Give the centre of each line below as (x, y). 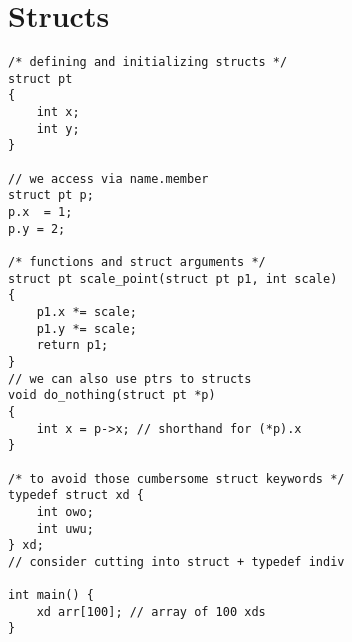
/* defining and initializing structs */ (148, 62)
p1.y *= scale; (86, 328)
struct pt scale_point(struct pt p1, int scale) (173, 278)
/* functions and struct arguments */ (137, 262)
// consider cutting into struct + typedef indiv (176, 561)
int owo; (65, 511)
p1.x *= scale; (86, 311)
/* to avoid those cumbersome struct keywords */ (176, 478)
